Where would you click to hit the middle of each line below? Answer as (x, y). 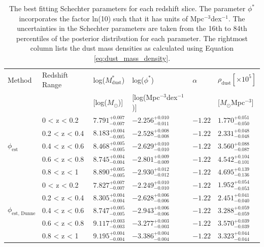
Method (20, 79)
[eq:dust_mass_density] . (132, 58)
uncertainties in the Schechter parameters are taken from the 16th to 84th (132, 28)
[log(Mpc (146, 97)
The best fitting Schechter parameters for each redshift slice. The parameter (127, 8)
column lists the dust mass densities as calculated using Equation (132, 48)
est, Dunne (24, 213)
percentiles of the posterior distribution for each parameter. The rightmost (132, 38)
